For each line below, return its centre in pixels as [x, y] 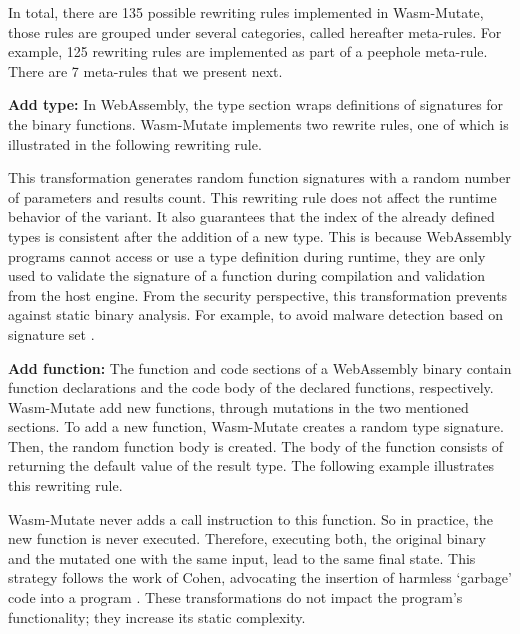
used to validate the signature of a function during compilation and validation [247, 275]
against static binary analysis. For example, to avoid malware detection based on [255, 314]
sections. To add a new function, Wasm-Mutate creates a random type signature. [256, 426]
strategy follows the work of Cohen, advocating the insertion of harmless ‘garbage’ [260, 577]
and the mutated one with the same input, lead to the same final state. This [242, 557]
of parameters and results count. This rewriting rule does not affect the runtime [252, 196]
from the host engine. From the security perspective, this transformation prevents [258, 294]
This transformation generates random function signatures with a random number [259, 177]
